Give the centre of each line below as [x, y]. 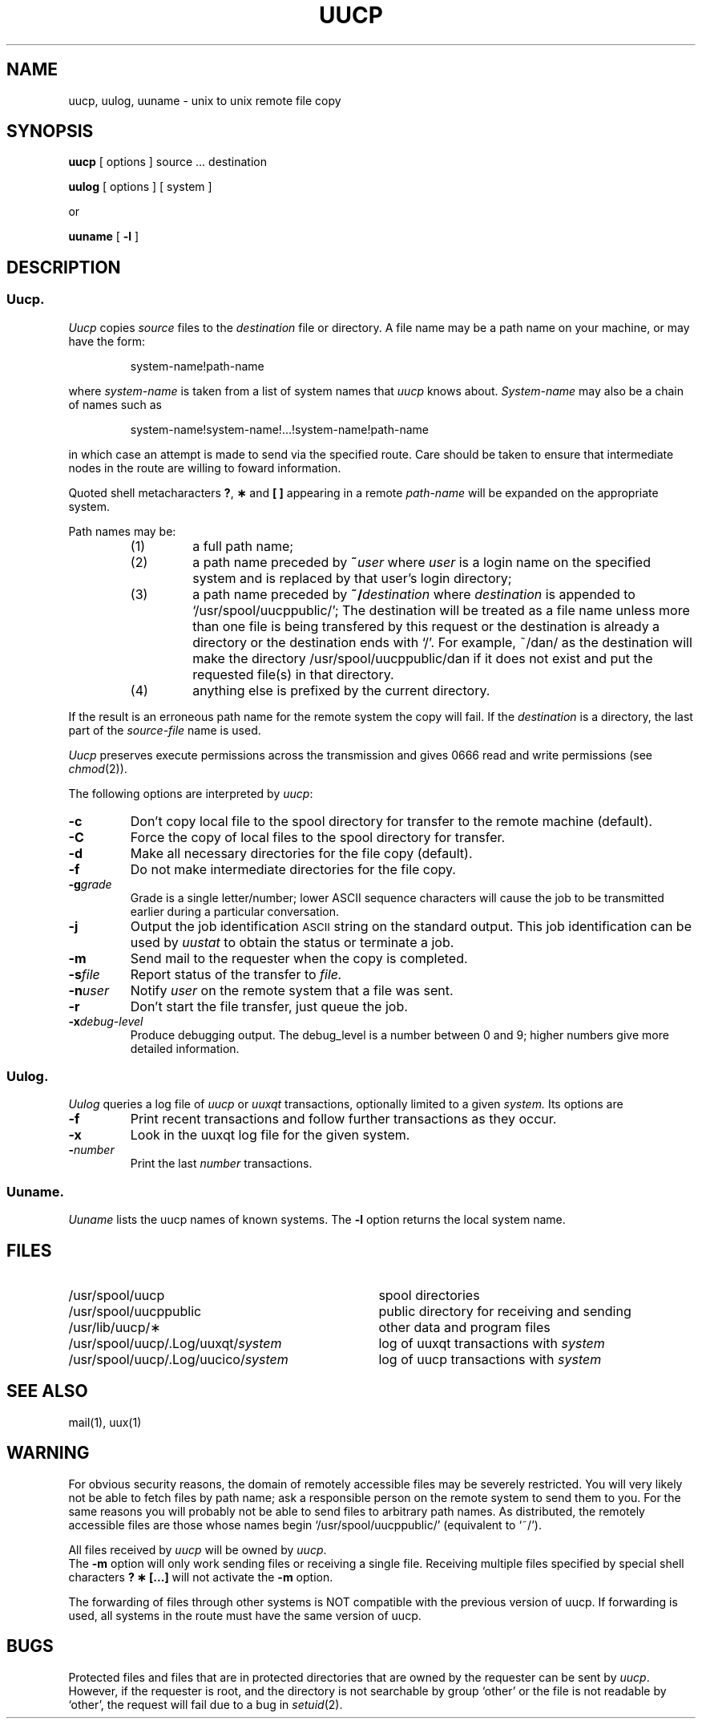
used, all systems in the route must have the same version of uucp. [245, 1615]
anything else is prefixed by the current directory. [341, 690]
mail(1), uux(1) [105, 1422]
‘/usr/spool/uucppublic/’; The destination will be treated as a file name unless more [441, 610]
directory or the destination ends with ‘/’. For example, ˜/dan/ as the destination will [442, 642]
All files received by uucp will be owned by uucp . [198, 1549]
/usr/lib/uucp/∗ [115, 1327]
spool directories [429, 1295]
